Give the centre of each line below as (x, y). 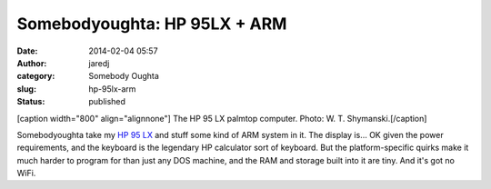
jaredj (99, 63)
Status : (31, 102)
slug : (26, 89)
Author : (32, 63)
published (107, 102)
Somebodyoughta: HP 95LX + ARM (152, 24)
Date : (27, 51)
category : (36, 76)
